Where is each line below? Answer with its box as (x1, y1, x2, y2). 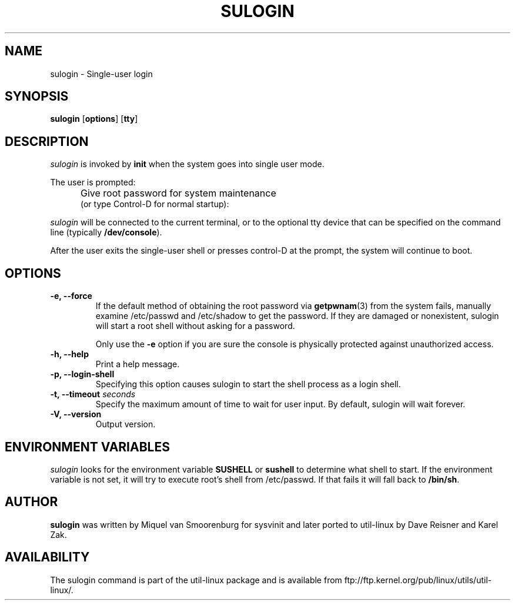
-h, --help (50, 349, 89, 360)
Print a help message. (95, 359, 180, 370)
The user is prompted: (50, 177, 136, 188)
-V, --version (50, 409, 102, 420)
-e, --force (50, 291, 92, 301)
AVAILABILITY (5, 550, 90, 565)
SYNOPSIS (5, 89, 69, 104)
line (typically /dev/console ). (50, 227, 162, 238)
